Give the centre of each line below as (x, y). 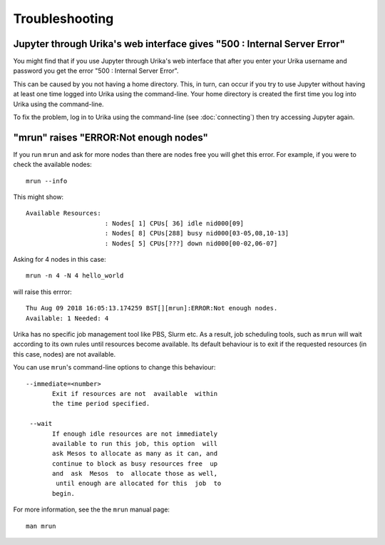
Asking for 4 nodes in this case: (60, 260)
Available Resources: (63, 213)
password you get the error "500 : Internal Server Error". (96, 71)
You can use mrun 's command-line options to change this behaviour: (114, 367)
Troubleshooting (63, 19)
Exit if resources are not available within (135, 393)
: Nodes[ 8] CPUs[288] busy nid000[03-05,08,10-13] (197, 233)
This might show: (38, 197)
